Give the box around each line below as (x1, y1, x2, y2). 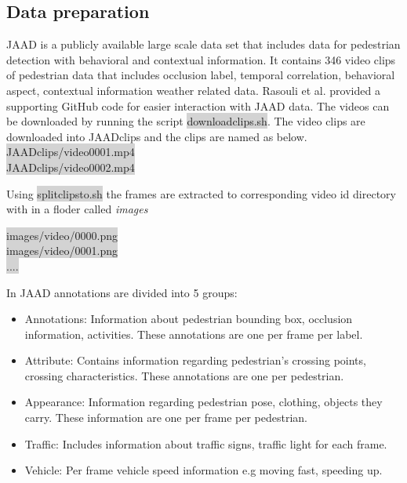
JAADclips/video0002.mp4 (6, 158, 135, 175)
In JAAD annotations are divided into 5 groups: (6, 284, 238, 300)
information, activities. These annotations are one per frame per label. (24, 325, 363, 342)
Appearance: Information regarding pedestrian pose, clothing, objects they (24, 394, 383, 410)
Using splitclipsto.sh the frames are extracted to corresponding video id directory (6, 185, 396, 202)
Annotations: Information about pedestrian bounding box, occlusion (24, 310, 353, 327)
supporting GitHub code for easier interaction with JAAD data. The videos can (6, 97, 390, 114)
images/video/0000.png (6, 227, 118, 243)
